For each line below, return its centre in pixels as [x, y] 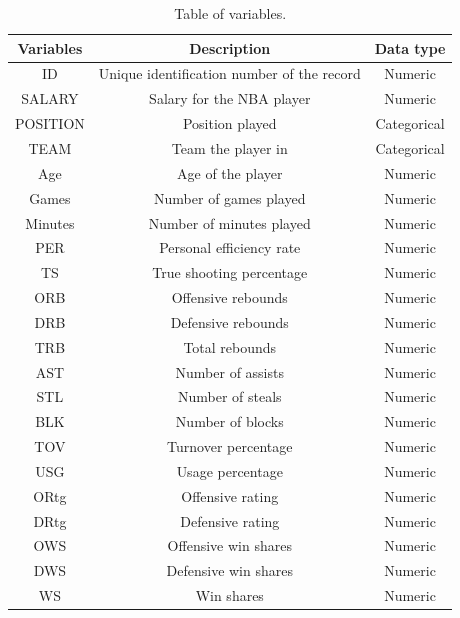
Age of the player [230, 172]
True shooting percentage [230, 272]
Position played [229, 123]
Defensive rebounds [229, 321]
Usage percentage [229, 470]
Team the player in [229, 147]
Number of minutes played [229, 222]
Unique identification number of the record [229, 73]
